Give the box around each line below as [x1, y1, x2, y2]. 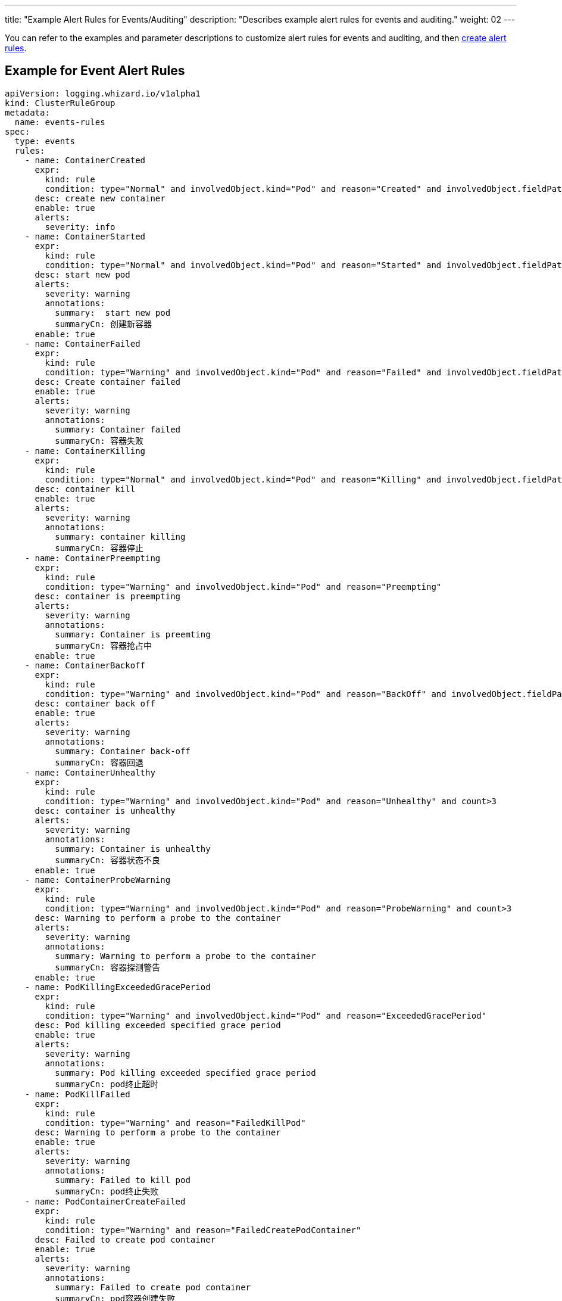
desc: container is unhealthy [35, 805, 176, 816]
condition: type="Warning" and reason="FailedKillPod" [45, 1118, 306, 1128]
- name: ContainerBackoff [24, 660, 146, 670]
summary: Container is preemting [55, 629, 211, 639]
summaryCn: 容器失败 [55, 435, 144, 446]
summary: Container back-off [55, 746, 191, 756]
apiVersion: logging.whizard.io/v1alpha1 [5, 88, 201, 98]
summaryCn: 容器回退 [55, 757, 144, 767]
